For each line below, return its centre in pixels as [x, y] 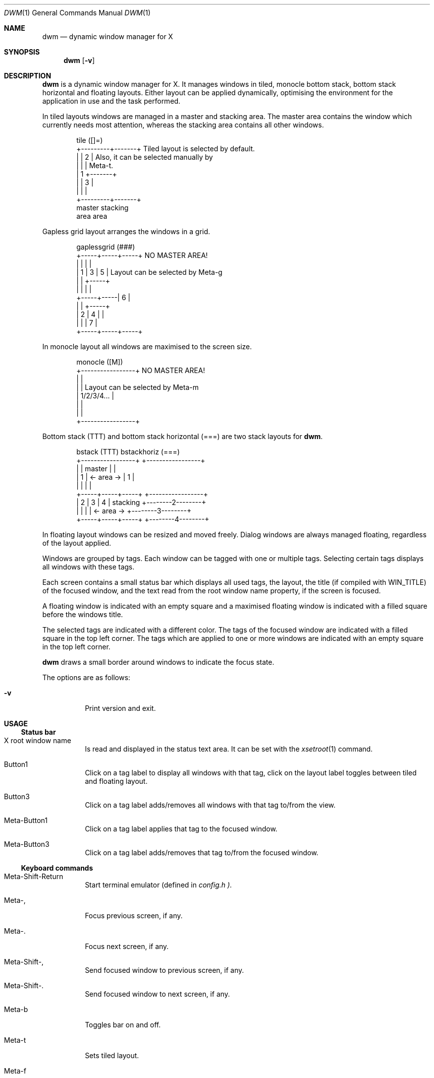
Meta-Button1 [26, 820]
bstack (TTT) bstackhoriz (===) [128, 452]
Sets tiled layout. [112, 1055]
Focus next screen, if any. [127, 946]
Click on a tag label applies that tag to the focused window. [181, 829]
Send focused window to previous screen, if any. [164, 970]
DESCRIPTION [28, 76]
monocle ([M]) [100, 362]
